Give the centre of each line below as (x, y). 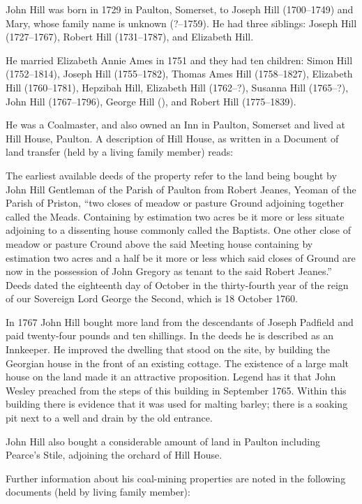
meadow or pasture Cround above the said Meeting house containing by (159, 243)
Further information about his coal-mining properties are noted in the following (176, 478)
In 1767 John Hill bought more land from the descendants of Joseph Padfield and (180, 321)
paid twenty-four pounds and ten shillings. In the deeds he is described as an (170, 335)
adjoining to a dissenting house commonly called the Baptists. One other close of (178, 230)
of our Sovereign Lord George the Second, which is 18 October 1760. (152, 298)
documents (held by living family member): (98, 492)
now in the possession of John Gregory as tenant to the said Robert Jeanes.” (169, 271)
